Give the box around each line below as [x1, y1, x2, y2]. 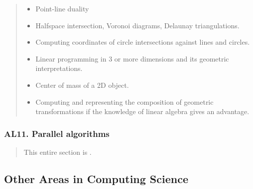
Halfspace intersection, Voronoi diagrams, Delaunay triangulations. [35, 20, 240, 30]
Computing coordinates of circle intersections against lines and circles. [35, 37, 250, 47]
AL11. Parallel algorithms [4, 127, 110, 139]
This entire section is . [23, 146, 92, 157]
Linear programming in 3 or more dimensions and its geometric [35, 53, 229, 63]
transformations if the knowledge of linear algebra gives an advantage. [35, 106, 250, 117]
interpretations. [35, 63, 83, 73]
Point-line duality [35, 3, 89, 13]
